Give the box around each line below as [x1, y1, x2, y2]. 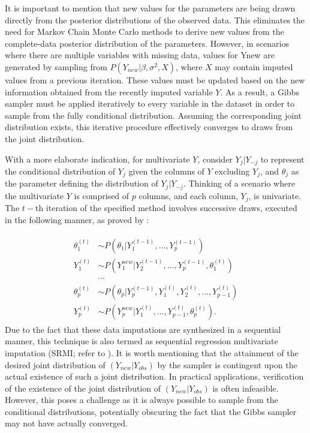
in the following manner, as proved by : [5, 213, 149, 225]
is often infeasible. [212, 381, 279, 394]
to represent [260, 152, 305, 165]
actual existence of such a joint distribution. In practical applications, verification [5, 370, 304, 383]
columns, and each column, [139, 189, 238, 202]
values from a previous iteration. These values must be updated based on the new [5, 73, 305, 86]
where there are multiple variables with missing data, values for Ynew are [5, 49, 275, 61]
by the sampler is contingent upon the [157, 358, 297, 371]
